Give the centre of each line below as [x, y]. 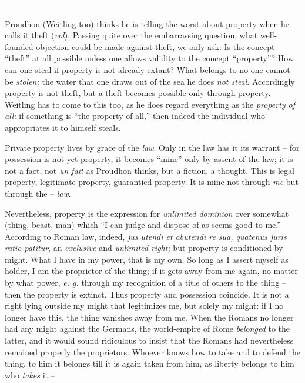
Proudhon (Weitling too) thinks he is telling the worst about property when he [147, 23]
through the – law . [38, 193]
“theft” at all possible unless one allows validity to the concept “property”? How [149, 58]
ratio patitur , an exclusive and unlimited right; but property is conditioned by [144, 248]
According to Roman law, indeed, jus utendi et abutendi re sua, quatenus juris [146, 236]
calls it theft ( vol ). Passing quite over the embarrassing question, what [131, 35]
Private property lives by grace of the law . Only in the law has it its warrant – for [152, 147]
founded [19, 46]
